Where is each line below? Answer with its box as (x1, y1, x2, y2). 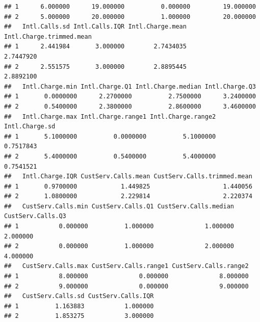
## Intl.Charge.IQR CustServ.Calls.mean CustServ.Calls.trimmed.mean (4, 173, 252, 180)
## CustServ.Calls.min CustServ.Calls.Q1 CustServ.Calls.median (4, 202, 235, 210)
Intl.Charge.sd (4, 123, 56, 130)
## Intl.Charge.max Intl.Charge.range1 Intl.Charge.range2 (4, 113, 216, 120)
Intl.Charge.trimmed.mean (4, 33, 92, 40)
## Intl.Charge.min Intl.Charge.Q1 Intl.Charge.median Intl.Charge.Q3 (4, 83, 256, 90)
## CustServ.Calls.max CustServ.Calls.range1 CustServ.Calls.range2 (4, 262, 249, 270)
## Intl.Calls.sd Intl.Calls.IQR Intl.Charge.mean (4, 23, 187, 31)
